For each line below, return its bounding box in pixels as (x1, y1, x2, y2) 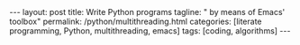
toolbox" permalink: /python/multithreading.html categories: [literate (9, 16, 263, 26)
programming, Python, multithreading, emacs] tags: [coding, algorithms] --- (9, 26, 291, 36)
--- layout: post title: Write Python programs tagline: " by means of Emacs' (9, 7, 286, 17)
